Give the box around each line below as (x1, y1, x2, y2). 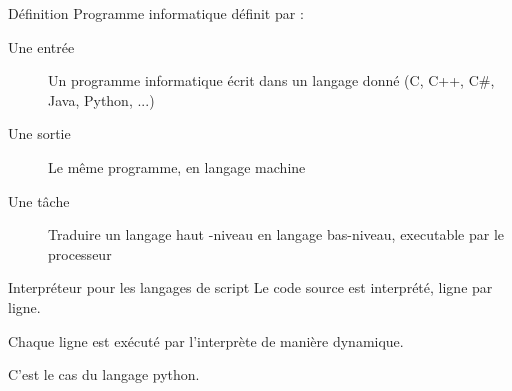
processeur (48, 243, 112, 264)
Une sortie (8, 123, 71, 144)
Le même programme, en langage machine (48, 156, 306, 177)
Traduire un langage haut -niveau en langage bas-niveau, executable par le (48, 224, 504, 245)
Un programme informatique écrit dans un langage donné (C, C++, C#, (48, 70, 495, 91)
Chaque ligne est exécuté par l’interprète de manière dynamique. (8, 330, 404, 351)
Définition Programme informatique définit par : (8, 3, 304, 23)
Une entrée (8, 36, 75, 57)
